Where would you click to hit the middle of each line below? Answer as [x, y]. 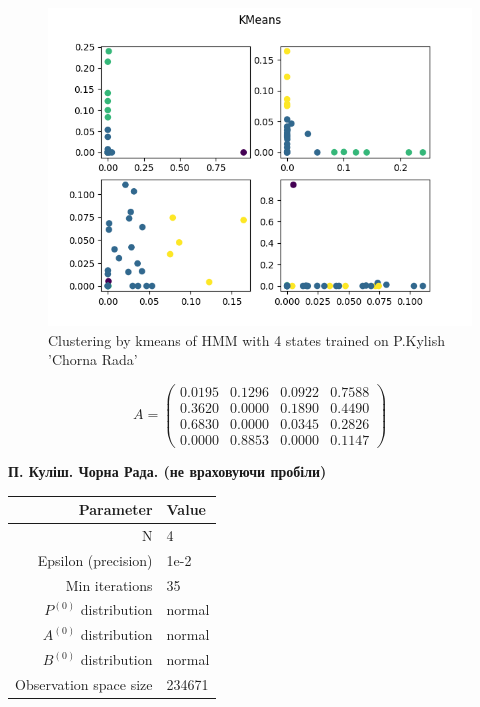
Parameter [115, 509]
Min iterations [109, 584]
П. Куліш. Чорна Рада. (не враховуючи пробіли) [167, 470]
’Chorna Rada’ [93, 359]
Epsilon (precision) [95, 559]
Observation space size [84, 683]
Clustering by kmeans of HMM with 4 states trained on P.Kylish [246, 339]
